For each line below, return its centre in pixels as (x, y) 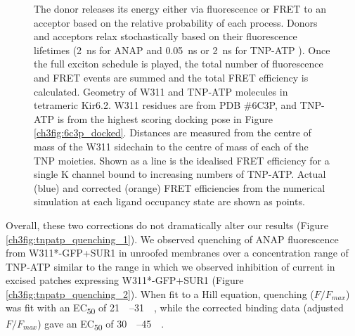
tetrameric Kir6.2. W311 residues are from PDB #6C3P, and (166, 105)
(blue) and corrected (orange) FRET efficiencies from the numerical (180, 187)
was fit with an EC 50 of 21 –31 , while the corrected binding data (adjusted (175, 309)
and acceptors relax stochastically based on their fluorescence (166, 36)
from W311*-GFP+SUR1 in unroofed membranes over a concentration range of (177, 253)
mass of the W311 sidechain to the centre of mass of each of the (171, 146)
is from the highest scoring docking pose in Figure (165, 118)
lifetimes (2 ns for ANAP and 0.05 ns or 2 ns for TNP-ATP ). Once (182, 50)
